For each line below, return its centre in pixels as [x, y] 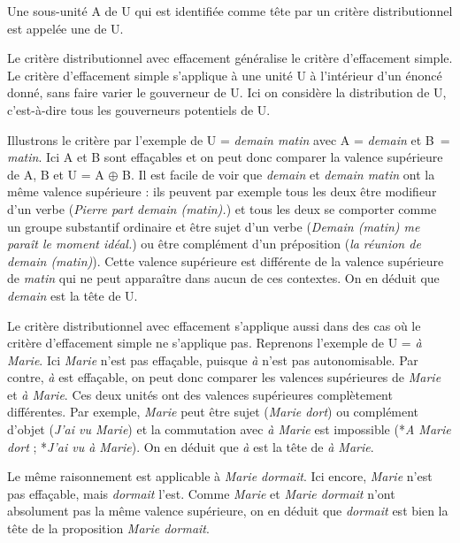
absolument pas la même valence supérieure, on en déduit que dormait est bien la [228, 511]
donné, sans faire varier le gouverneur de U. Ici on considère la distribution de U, [227, 92]
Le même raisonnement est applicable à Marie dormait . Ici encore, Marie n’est [220, 476]
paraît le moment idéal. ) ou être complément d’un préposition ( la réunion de [214, 244]
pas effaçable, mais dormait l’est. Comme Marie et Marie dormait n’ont [201, 493]
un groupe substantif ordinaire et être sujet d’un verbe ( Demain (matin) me [214, 226]
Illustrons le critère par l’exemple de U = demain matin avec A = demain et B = [229, 139]
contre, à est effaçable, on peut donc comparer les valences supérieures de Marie [224, 377]
